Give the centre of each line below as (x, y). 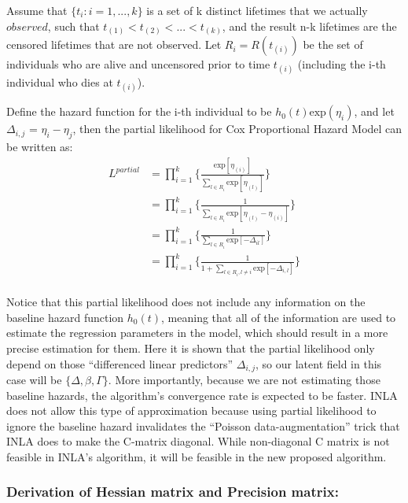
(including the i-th (342, 64)
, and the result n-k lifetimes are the (309, 26)
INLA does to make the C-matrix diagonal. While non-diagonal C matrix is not (198, 441)
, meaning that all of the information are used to (279, 317)
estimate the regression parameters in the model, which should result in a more (197, 333)
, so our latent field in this (319, 363)
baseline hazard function (65, 317)
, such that (74, 26)
